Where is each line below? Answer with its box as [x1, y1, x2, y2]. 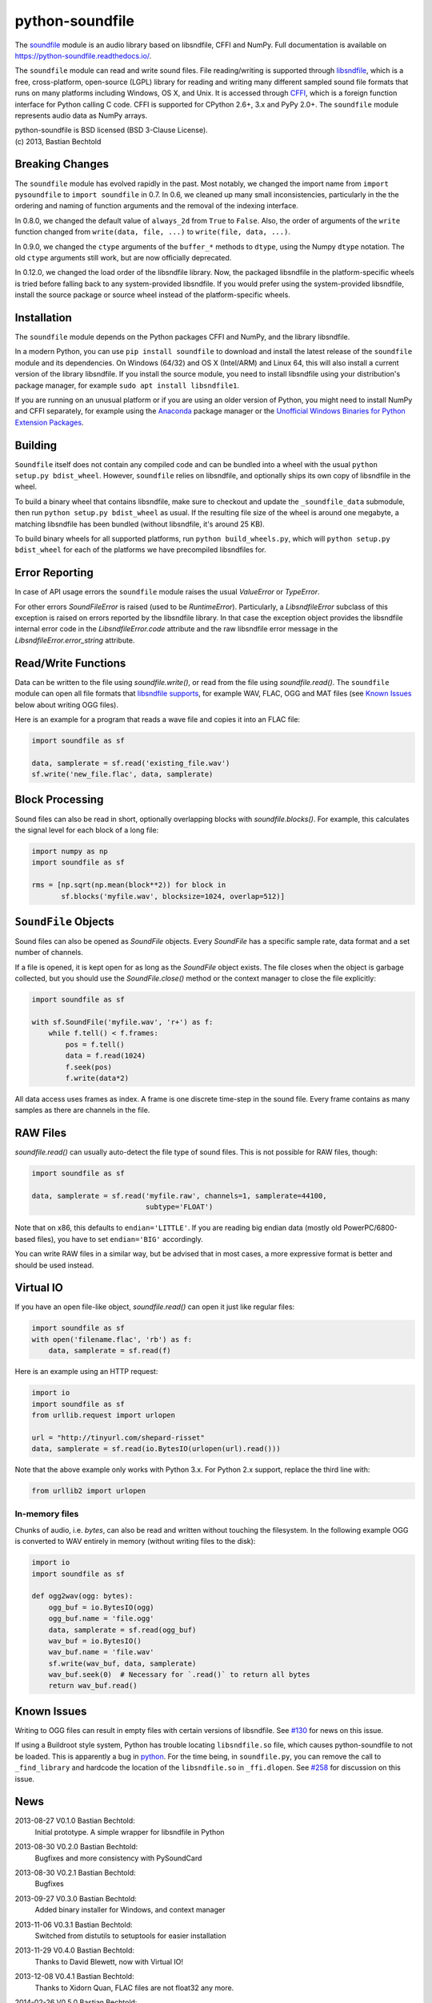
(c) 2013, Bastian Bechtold [14, 136, 102, 146]
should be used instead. [14, 1260, 94, 1270]
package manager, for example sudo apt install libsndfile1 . [14, 381, 240, 390]
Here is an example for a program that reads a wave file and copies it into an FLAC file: [14, 714, 300, 724]
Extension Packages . [14, 417, 84, 427]
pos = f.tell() [65, 1040, 126, 1049]
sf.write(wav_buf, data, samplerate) [48, 1658, 197, 1668]
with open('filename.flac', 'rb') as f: [31, 1335, 192, 1344]
